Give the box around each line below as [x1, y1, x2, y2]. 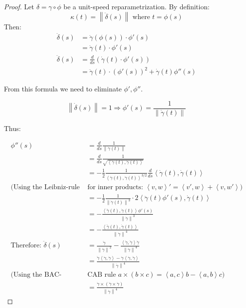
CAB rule [87, 271, 116, 279]
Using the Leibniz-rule [13, 183, 80, 191]
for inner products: [87, 183, 143, 191]
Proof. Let [4, 1, 34, 11]
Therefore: [11, 242, 41, 249]
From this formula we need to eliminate [4, 84, 122, 94]
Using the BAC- [13, 271, 62, 279]
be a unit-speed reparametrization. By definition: [63, 1, 210, 11]
